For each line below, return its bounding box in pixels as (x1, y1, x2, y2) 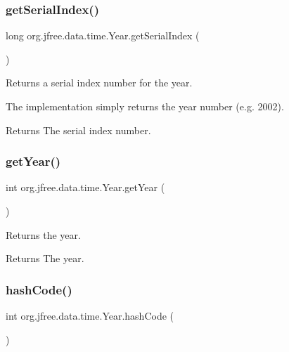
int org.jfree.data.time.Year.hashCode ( (6, 308, 174, 322)
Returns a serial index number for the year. (6, 75, 193, 90)
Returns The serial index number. (6, 122, 151, 137)
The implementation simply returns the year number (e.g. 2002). (6, 99, 284, 113)
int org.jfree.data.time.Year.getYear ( (6, 180, 165, 195)
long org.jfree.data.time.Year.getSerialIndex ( (6, 28, 200, 43)
